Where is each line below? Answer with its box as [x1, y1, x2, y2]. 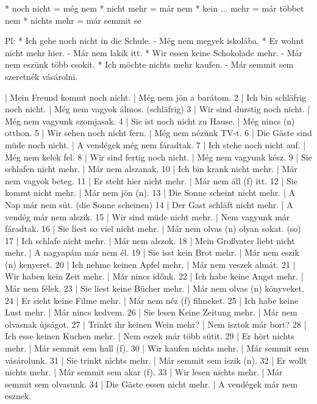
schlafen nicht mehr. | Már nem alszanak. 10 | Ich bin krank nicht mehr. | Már [5, 162, 297, 175]
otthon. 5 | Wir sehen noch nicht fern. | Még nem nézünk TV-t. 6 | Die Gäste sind [5, 126, 312, 139]
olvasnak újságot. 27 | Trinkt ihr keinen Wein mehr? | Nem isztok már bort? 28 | [5, 317, 307, 330]
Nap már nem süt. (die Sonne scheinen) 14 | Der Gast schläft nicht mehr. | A [5, 198, 293, 211]
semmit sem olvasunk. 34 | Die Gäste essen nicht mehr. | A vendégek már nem [5, 377, 298, 390]
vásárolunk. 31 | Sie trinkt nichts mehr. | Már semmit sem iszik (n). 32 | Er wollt [5, 353, 307, 366]
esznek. [5, 389, 32, 402]
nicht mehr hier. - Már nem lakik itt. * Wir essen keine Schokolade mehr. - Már [5, 46, 303, 59]
